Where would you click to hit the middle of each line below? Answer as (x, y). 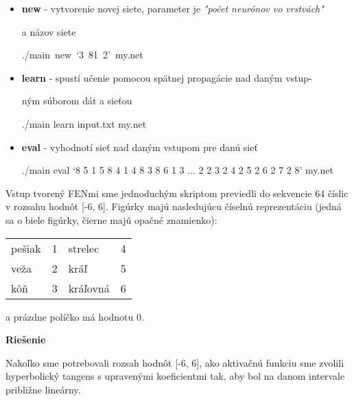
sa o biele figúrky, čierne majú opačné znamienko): (111, 219)
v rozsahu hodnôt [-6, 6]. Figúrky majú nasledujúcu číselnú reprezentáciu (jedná (174, 206)
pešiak (26, 248)
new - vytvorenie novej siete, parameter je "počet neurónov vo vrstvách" (173, 8)
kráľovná (89, 288)
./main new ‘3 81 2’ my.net (82, 55)
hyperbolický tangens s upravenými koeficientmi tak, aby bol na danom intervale (175, 376)
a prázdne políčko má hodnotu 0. (75, 316)
